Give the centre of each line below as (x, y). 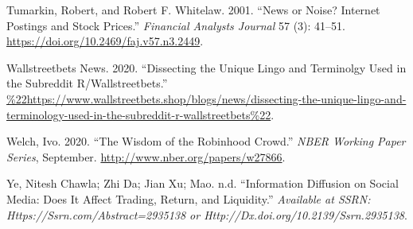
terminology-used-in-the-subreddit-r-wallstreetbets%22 (139, 114)
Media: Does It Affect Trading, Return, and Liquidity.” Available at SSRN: (189, 198)
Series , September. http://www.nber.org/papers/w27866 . (146, 156)
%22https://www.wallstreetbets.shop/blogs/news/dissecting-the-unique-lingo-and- (206, 98)
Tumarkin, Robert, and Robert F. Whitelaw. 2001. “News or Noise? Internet (193, 10)
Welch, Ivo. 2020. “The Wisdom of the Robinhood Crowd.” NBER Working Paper (206, 141)
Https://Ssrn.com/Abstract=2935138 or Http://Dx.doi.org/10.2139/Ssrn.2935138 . (207, 214)
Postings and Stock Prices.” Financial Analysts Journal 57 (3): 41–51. (176, 25)
